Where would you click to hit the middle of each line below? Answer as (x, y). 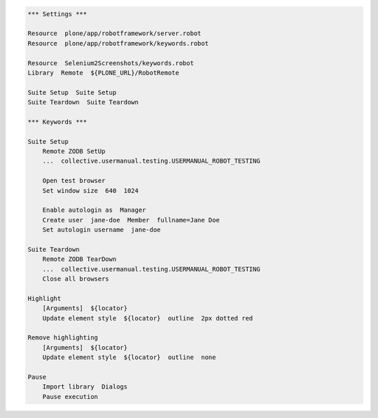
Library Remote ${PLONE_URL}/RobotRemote (104, 73)
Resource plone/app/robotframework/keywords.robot (118, 43)
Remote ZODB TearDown (79, 259)
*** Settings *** (57, 14)
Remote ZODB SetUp (74, 151)
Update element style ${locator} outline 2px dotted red (148, 318)
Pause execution (70, 397)
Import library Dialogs (85, 387)
